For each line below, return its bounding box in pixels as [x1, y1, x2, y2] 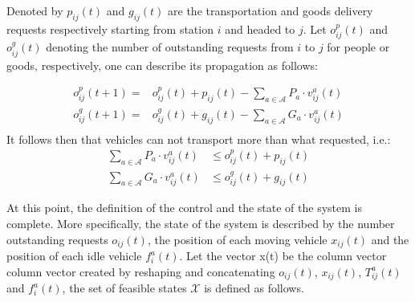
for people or [327, 39, 390, 55]
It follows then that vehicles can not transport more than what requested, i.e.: [6, 130, 391, 147]
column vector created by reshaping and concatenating [6, 263, 275, 280]
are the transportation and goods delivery [168, 2, 373, 18]
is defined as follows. [204, 280, 304, 296]
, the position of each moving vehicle [147, 231, 328, 247]
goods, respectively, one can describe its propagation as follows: [6, 56, 318, 73]
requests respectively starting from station [6, 20, 214, 37]
